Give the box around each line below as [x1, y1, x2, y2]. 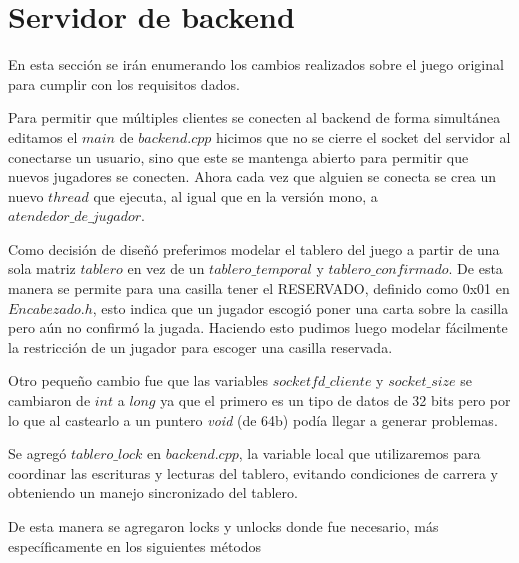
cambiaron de [8, 390, 91, 411]
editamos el [8, 126, 78, 147]
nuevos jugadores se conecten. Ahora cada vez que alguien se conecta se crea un [8, 166, 497, 187]
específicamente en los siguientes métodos [8, 535, 262, 556]
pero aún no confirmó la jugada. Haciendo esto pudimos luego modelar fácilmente [8, 317, 508, 338]
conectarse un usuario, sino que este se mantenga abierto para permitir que [8, 146, 469, 167]
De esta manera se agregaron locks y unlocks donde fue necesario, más [8, 516, 439, 536]
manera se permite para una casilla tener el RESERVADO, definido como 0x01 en [8, 278, 510, 299]
